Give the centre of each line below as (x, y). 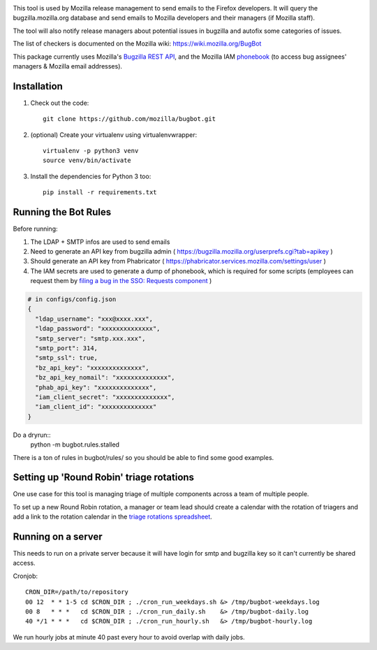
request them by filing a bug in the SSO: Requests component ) (121, 281)
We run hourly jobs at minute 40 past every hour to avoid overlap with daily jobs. (129, 637)
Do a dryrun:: (32, 435)
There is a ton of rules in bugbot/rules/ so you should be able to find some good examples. (143, 457)
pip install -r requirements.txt (100, 193)
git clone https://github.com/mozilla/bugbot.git (130, 119)
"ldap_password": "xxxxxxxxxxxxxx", (98, 329)
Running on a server (58, 537)
